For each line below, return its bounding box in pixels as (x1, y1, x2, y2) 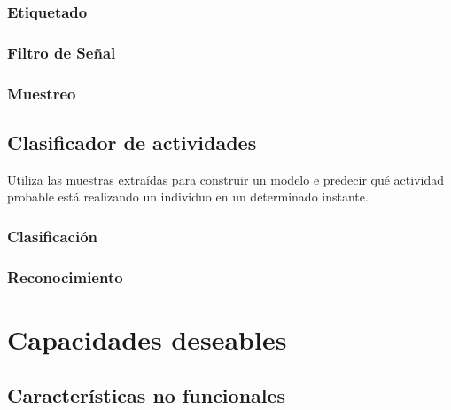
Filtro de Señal (7, 41, 116, 63)
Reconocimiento (7, 265, 123, 288)
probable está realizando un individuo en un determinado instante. (7, 187, 369, 206)
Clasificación (7, 225, 98, 247)
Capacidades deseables (7, 320, 287, 357)
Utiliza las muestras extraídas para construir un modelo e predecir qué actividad (7, 170, 444, 188)
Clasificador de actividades (7, 128, 257, 155)
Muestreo (7, 82, 76, 104)
